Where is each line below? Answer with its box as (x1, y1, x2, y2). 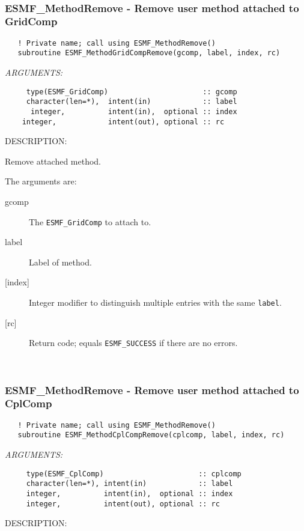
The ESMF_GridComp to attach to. (29, 215, 151, 228)
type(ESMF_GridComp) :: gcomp (26, 87, 237, 96)
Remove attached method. (5, 154, 102, 167)
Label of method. (29, 255, 92, 268)
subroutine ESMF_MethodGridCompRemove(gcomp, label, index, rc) (17, 49, 281, 58)
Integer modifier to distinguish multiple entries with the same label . (29, 296, 282, 309)
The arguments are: (5, 175, 77, 187)
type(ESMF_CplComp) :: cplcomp (26, 469, 242, 478)
